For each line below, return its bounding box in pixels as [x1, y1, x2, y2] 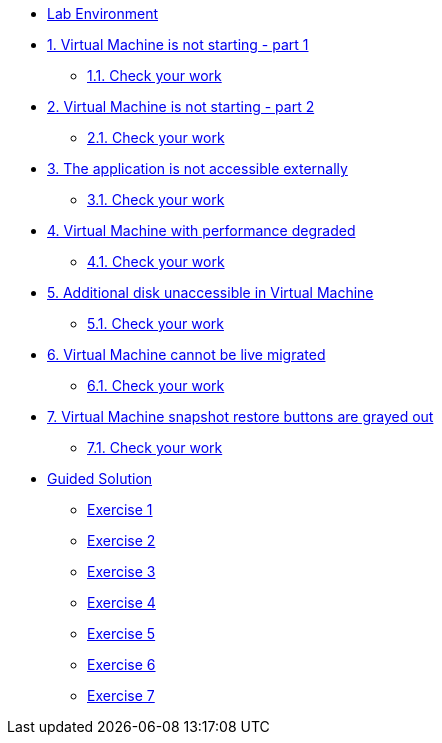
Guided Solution [47, 470, 153, 487]
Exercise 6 [87, 656, 156, 673]
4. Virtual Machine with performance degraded [47, 222, 356, 239]
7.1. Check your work [87, 439, 223, 456]
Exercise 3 [87, 563, 156, 580]
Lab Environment [47, 5, 159, 22]
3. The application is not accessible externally [47, 160, 348, 177]
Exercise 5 [87, 625, 156, 642]
